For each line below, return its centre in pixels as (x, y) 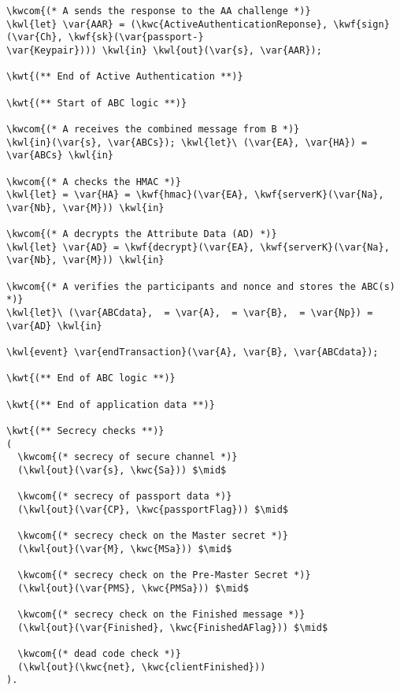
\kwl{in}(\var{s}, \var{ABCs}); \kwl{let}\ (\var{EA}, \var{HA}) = (187, 142)
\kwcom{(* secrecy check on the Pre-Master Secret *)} (164, 575)
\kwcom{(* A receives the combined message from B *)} (153, 129)
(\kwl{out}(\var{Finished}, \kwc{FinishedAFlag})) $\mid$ (173, 627)
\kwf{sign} (361, 24)
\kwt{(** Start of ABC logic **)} (97, 103)
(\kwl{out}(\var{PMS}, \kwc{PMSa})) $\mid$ (133, 588)
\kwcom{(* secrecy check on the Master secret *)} (153, 536)
